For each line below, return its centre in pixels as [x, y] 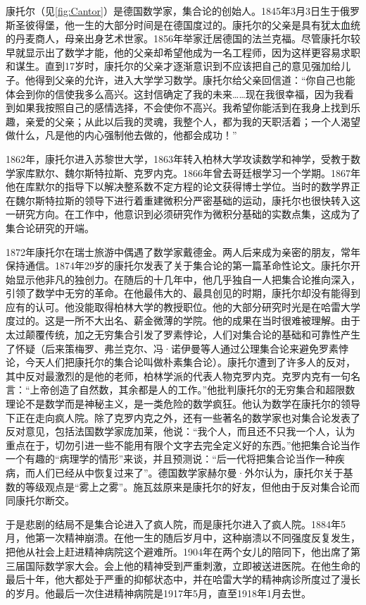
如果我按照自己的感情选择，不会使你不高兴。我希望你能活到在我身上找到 [183, 108]
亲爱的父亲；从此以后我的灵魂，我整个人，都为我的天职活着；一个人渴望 [193, 121]
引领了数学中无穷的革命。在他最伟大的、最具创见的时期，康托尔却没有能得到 [183, 293]
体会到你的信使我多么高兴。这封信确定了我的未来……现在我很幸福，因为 [170, 93]
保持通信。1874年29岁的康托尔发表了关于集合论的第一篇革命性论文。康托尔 [178, 265]
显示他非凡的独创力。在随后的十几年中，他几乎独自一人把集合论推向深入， [188, 279]
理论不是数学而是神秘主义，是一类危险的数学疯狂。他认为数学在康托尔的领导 [183, 404]
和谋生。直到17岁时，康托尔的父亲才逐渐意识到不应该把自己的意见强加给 [173, 66]
